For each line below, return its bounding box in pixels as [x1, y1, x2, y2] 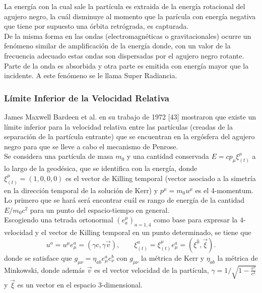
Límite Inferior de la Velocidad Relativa [4, 91, 169, 104]
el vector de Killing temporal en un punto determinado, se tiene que [41, 227, 251, 238]
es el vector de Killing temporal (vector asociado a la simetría [65, 172, 256, 183]
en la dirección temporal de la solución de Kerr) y [4, 185, 158, 195]
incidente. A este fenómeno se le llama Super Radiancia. [4, 70, 177, 81]
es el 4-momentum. [195, 185, 254, 195]
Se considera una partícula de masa [4, 151, 113, 161]
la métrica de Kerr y [141, 252, 205, 263]
